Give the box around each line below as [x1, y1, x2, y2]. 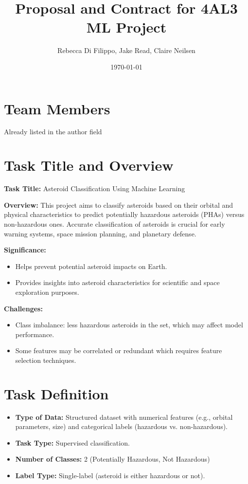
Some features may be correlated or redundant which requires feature [15, 345, 222, 356]
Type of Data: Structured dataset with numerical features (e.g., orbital [15, 412, 233, 422]
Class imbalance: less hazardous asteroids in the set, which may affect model [15, 320, 243, 330]
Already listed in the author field [4, 126, 102, 137]
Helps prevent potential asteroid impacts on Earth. [15, 261, 167, 271]
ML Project [86, 17, 167, 37]
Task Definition [4, 383, 109, 403]
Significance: [4, 245, 46, 255]
